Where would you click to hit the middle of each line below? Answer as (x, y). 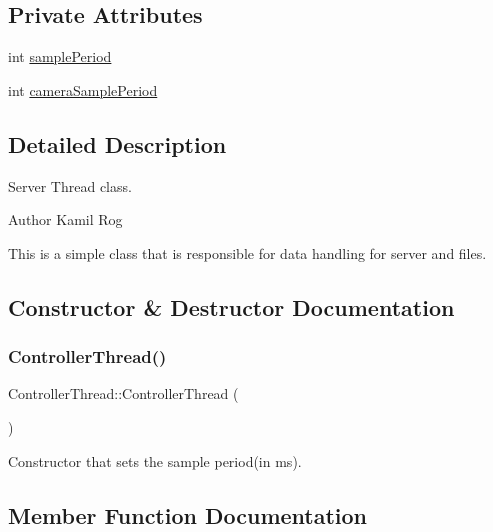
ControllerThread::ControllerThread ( (123, 393)
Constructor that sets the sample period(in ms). (155, 460)
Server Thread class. (70, 185)
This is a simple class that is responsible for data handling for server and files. (247, 252)
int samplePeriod (60, 56)
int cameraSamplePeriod (83, 89)
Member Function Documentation (188, 514)
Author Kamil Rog (65, 219)
